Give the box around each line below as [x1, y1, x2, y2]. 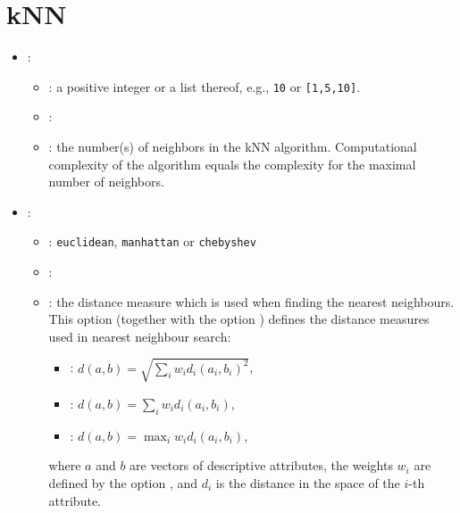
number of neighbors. [48, 172, 164, 191]
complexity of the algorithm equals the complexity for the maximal [48, 154, 416, 173]
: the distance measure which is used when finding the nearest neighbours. [48, 292, 455, 310]
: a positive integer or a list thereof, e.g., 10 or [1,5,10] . [48, 77, 361, 95]
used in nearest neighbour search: [48, 327, 231, 345]
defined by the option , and [48, 473, 198, 492]
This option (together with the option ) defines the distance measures [48, 310, 430, 328]
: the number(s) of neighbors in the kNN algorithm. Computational [48, 137, 417, 155]
